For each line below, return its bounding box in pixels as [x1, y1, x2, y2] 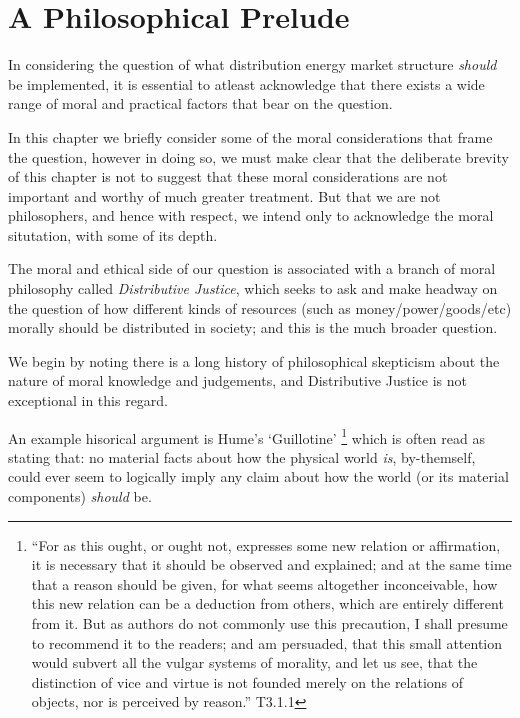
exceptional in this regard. [8, 390, 169, 411]
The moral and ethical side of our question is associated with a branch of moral [8, 258, 496, 279]
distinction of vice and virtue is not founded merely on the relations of [31, 671, 464, 692]
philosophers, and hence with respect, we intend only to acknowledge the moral [8, 205, 494, 226]
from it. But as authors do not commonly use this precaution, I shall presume [31, 613, 508, 634]
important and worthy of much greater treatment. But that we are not [8, 185, 441, 206]
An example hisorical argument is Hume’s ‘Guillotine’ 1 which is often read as [8, 424, 485, 448]
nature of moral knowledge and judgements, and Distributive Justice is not [8, 370, 467, 391]
